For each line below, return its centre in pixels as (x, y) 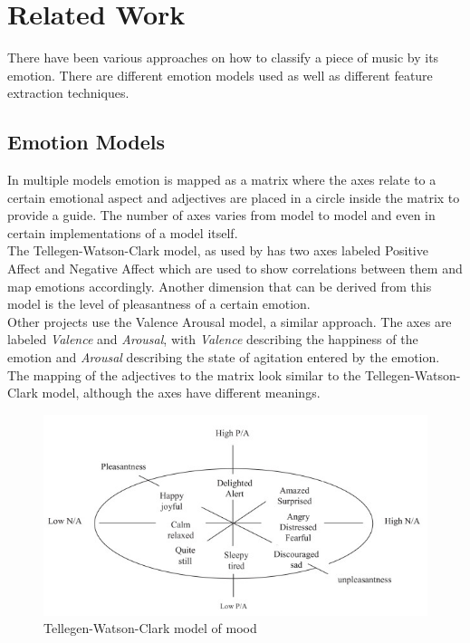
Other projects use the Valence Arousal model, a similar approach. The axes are (230, 321)
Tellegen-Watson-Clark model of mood (150, 628)
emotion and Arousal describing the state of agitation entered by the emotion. (224, 357)
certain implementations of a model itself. (123, 232)
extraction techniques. (68, 93)
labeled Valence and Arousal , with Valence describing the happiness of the (213, 339)
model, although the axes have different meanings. (181, 393)
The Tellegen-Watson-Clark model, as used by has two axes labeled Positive (218, 250)
